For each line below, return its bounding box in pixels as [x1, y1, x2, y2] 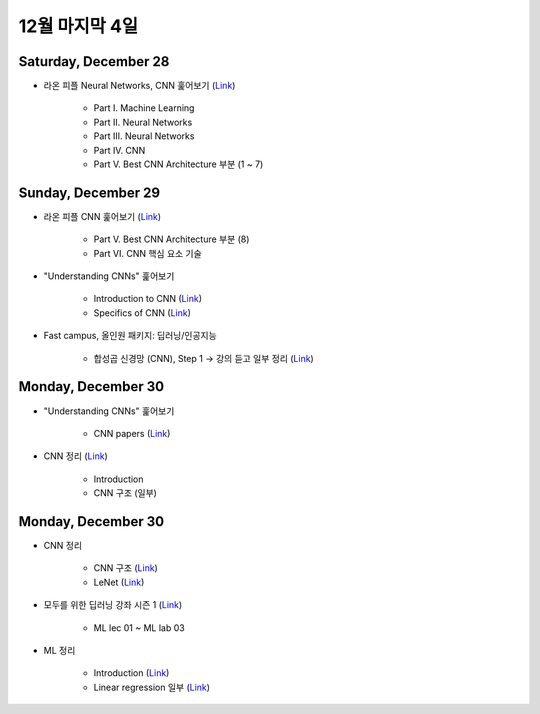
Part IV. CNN [93, 144, 146, 156]
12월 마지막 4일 [18, 15, 139, 37]
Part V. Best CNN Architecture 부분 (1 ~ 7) [93, 158, 264, 170]
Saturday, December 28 [18, 53, 170, 70]
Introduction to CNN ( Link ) [93, 293, 202, 305]
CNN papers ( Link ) [93, 427, 171, 439]
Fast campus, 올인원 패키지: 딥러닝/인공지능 [43, 330, 217, 342]
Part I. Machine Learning [93, 102, 195, 114]
